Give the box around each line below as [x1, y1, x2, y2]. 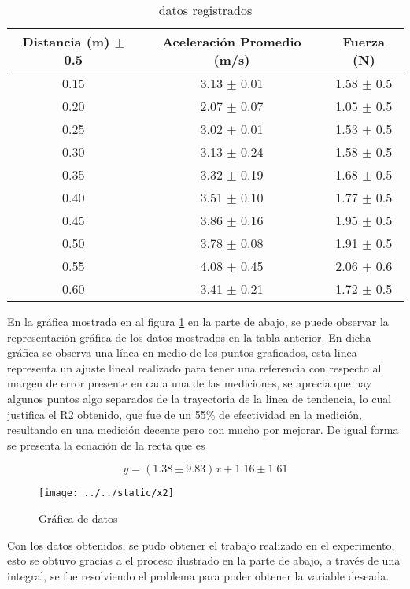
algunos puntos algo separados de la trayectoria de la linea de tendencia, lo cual [7, 390, 392, 406]
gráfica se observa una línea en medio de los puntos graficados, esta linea [7, 344, 357, 361]
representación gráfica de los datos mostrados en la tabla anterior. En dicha [7, 328, 371, 345]
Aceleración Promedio [162, 32, 301, 50]
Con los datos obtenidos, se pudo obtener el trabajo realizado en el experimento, [7, 536, 395, 553]
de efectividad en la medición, [219, 406, 363, 422]
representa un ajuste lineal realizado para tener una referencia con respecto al [7, 359, 382, 376]
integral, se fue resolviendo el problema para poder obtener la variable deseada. [7, 567, 390, 583]
